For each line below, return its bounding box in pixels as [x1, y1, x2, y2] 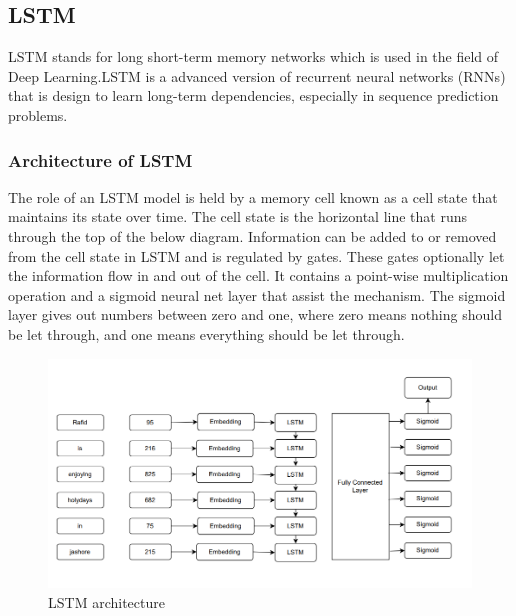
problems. [8, 104, 68, 125]
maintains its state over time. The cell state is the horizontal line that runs [8, 206, 468, 227]
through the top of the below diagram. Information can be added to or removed [8, 225, 497, 246]
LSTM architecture [48, 591, 165, 612]
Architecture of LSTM [8, 147, 193, 172]
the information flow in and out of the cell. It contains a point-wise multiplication [8, 265, 509, 286]
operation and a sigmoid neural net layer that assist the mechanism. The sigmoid [8, 284, 506, 305]
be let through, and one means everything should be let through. [8, 323, 405, 344]
